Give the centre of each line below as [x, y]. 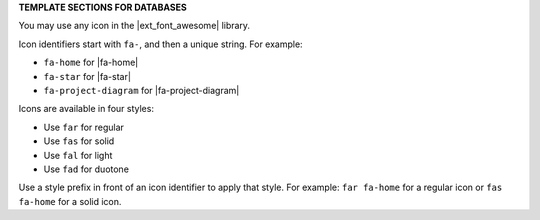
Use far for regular [84, 127]
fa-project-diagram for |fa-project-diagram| [141, 90]
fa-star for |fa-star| [87, 76]
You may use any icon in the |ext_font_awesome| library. [134, 26]
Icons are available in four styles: [86, 109]
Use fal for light [78, 155]
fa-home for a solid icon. [70, 201]
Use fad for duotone [86, 169]
